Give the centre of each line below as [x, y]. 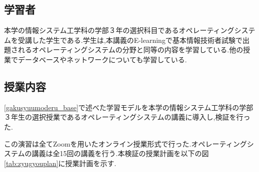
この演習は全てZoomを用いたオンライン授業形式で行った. [98, 143]
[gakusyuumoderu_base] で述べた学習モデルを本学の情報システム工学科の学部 [129, 107]
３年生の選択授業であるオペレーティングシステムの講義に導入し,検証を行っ [127, 117]
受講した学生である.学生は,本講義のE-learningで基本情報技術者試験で [130, 40]
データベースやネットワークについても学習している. [102, 59]
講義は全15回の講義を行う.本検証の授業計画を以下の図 [120, 153]
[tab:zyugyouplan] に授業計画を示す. [60, 163]
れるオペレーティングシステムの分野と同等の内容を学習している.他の [130, 50]
